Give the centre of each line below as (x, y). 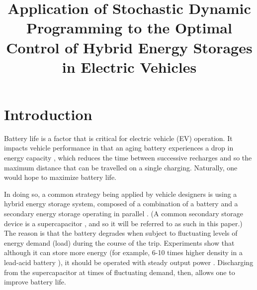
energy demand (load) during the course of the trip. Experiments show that (119, 242)
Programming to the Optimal (129, 28)
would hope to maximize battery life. (60, 177)
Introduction (48, 114)
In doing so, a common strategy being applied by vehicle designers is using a (121, 194)
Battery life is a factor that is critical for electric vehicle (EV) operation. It (118, 138)
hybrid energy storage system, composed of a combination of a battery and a (121, 204)
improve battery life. (35, 282)
